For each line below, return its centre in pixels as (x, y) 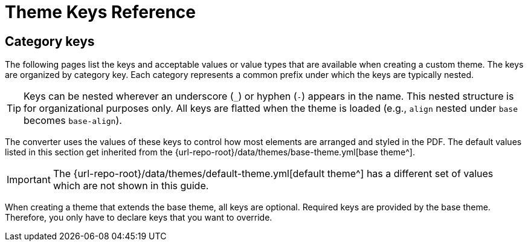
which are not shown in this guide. (131, 186)
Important (29, 180)
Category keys (50, 41)
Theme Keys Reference (100, 12)
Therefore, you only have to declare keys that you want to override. (139, 218)
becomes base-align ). (73, 121)
